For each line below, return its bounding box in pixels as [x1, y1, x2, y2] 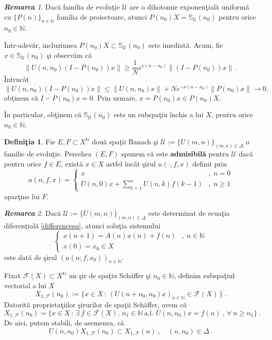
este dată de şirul [4, 251, 57, 262]
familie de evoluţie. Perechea [4, 148, 92, 159]
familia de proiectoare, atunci [57, 11, 147, 22]
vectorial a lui [4, 280, 47, 290]
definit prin [192, 158, 227, 169]
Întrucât [4, 74, 29, 84]
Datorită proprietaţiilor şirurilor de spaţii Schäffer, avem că [4, 299, 187, 310]
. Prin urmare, [93, 92, 137, 103]
